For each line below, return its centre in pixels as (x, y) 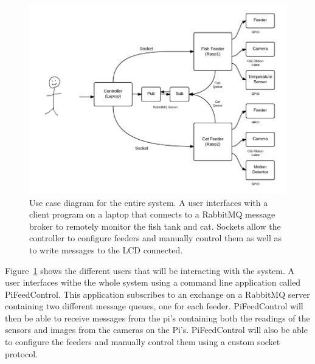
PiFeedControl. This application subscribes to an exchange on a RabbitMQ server (157, 294)
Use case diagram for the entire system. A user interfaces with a (149, 202)
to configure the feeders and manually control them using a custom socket (143, 342)
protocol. (22, 353)
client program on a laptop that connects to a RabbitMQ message (152, 214)
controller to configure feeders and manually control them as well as (155, 238)
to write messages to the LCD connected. (106, 249)
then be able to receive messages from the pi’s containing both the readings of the (157, 318)
